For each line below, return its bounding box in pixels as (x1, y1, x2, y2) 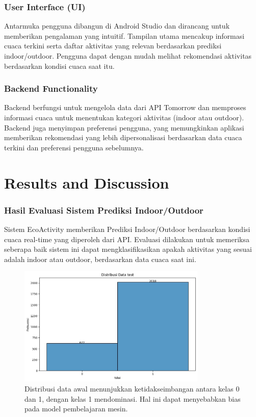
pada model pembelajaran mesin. (24, 403, 128, 414)
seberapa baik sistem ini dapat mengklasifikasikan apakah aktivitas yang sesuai (4, 244, 252, 254)
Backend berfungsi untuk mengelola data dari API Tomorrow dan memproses (4, 102, 246, 113)
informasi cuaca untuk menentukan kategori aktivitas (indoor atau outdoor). (4, 112, 244, 122)
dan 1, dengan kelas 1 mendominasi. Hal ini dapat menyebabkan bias (24, 393, 241, 404)
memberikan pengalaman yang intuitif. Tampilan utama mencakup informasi (4, 30, 245, 41)
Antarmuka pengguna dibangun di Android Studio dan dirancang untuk (4, 20, 230, 31)
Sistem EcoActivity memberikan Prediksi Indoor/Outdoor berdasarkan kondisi (4, 223, 250, 234)
